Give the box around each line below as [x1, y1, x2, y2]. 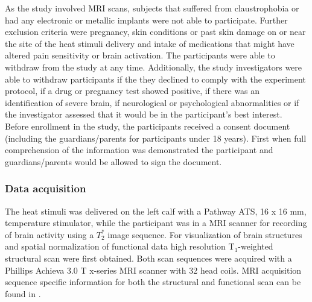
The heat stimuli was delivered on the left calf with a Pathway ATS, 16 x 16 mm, [5, 204, 307, 217]
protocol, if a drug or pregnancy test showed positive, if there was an [5, 84, 260, 97]
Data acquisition [5, 181, 86, 196]
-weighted [238, 240, 273, 253]
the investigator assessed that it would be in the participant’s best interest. [5, 108, 282, 121]
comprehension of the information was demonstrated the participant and [5, 143, 273, 156]
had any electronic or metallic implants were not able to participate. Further [5, 13, 288, 26]
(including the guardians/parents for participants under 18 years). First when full [5, 131, 307, 144]
